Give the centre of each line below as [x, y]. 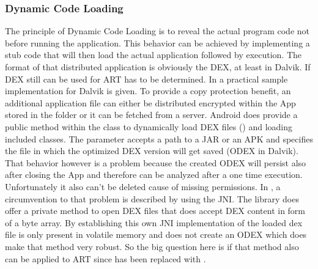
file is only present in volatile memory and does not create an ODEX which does [156, 234]
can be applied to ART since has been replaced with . [105, 258]
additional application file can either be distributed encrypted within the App [150, 102]
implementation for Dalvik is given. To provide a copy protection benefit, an [148, 91]
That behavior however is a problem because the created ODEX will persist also [156, 162]
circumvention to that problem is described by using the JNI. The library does [152, 198]
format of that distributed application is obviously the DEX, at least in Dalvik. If [158, 67]
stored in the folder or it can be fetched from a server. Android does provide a [151, 115]
